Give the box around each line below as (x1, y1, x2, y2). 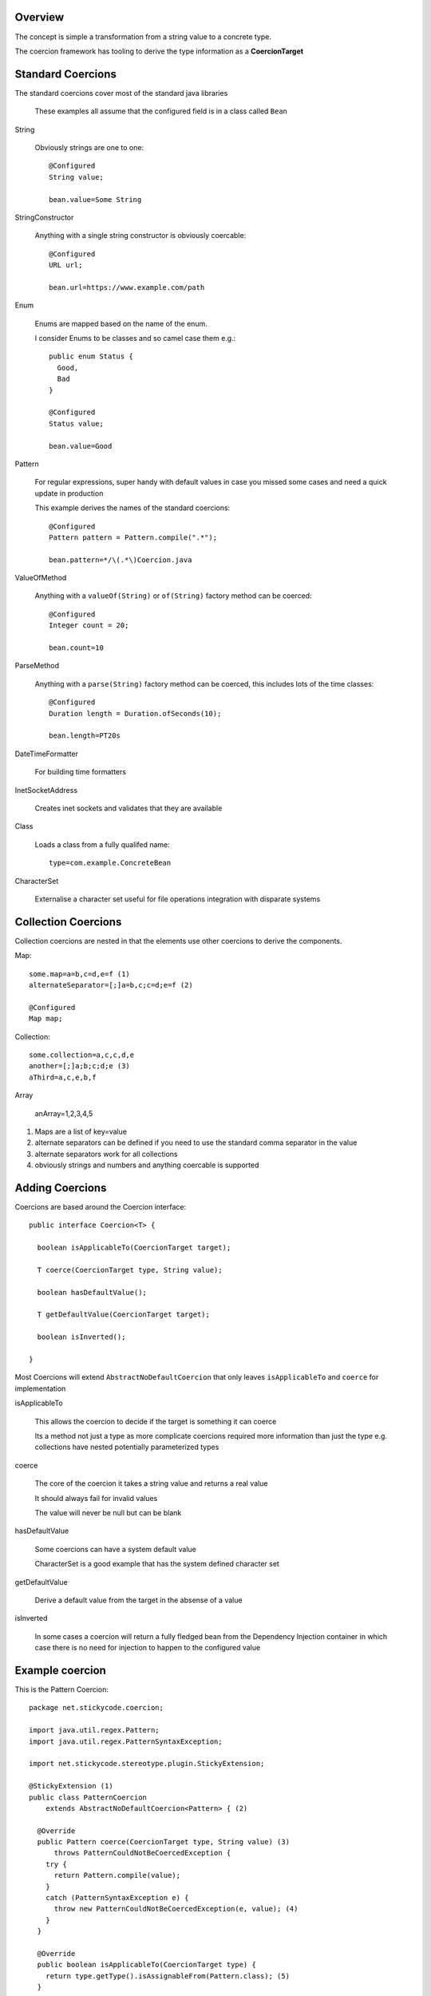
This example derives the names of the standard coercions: (34, 503, 231, 513)
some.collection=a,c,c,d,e (29, 1050, 135, 1059)
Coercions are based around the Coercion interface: (14, 1202, 187, 1211)
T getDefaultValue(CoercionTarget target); (37, 1310, 211, 1319)
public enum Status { (49, 352, 133, 361)
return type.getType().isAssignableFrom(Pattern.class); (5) (45, 1971, 291, 1980)
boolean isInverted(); (37, 1333, 126, 1341)
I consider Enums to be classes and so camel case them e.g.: (34, 334, 236, 343)
